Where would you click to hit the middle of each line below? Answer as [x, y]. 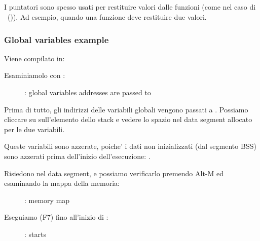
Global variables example [57, 39]
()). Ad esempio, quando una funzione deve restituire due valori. [107, 16]
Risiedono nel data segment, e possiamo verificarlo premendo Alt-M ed [114, 173]
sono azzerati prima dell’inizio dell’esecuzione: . [77, 156]
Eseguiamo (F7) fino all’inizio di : [56, 217]
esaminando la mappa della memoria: [62, 183]
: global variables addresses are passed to [88, 92]
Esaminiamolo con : [35, 75]
